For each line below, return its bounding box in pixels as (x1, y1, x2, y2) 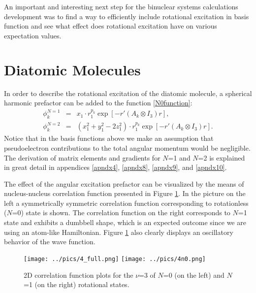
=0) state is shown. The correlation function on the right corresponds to (12, 207, 230, 218)
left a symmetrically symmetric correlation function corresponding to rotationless (4, 197, 249, 208)
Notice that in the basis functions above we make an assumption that (4, 133, 214, 143)
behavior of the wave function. (4, 236, 96, 247)
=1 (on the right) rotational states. (24, 279, 129, 290)
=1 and (168, 152, 191, 163)
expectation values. (4, 30, 62, 40)
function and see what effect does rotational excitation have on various (4, 21, 217, 31)
